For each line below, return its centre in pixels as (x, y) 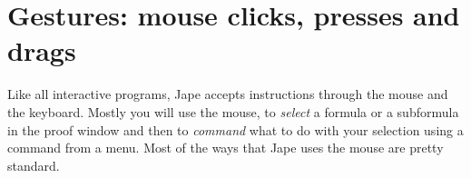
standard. (34, 165)
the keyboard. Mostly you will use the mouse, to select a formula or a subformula (233, 111)
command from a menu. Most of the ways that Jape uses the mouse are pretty (226, 148)
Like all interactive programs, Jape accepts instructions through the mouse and (228, 94)
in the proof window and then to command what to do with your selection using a (235, 129)
